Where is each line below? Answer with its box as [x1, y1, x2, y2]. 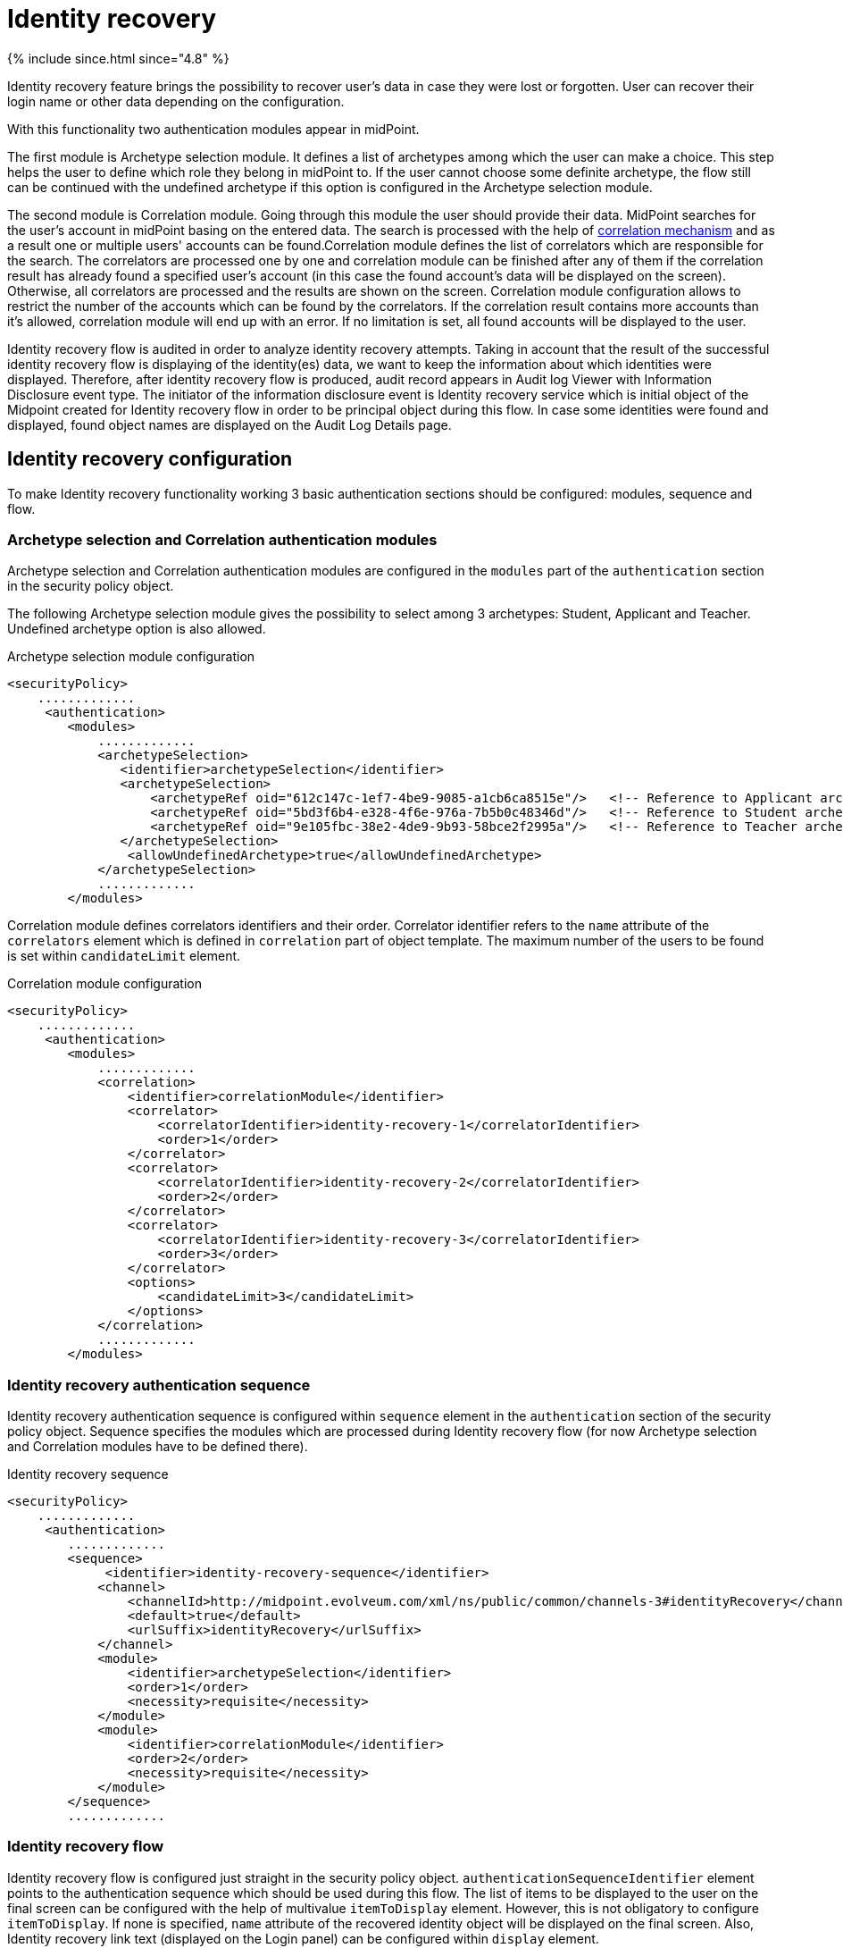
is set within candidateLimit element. [7, 948, 241, 964]
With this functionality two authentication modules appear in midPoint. [7, 121, 420, 137]
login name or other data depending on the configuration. [7, 93, 345, 109]
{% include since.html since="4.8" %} [7, 50, 230, 66]
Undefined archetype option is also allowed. [7, 621, 266, 637]
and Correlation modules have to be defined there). [7, 1439, 308, 1455]
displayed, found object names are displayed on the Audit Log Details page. [7, 416, 452, 432]
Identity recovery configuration [7, 448, 293, 471]
